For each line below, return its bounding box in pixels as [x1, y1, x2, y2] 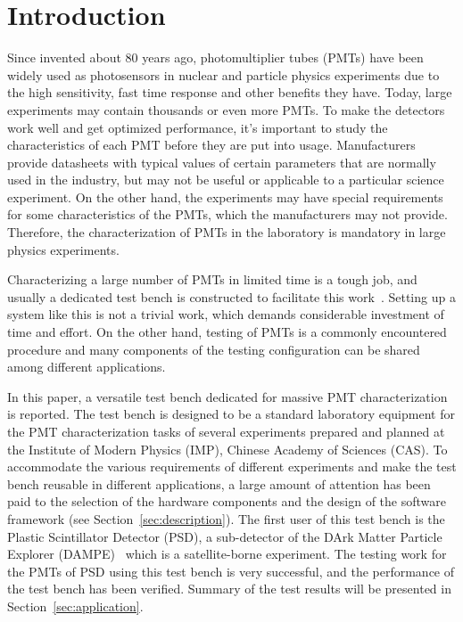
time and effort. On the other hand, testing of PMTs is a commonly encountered [7, 323, 447, 341]
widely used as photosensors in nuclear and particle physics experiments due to [7, 65, 440, 84]
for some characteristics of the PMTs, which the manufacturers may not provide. [7, 205, 448, 224]
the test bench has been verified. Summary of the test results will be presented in [7, 579, 451, 598]
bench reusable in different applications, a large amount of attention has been [7, 474, 431, 493]
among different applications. [7, 357, 166, 376]
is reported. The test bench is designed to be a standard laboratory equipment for [7, 405, 455, 423]
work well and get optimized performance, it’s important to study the [7, 118, 388, 136]
